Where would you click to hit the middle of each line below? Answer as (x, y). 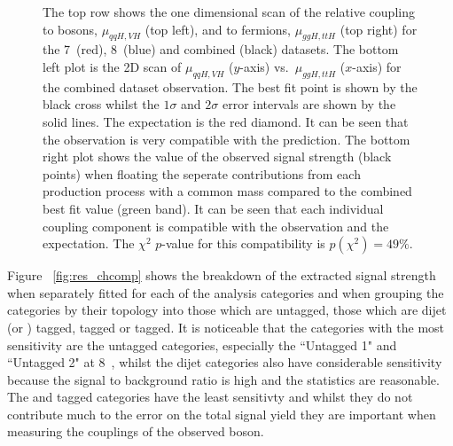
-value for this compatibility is (243, 243)
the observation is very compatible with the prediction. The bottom (226, 139)
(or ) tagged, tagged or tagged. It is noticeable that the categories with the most (226, 327)
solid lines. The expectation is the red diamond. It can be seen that (226, 121)
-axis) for (377, 66)
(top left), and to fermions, (218, 29)
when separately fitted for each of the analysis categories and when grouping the (226, 292)
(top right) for (379, 29)
